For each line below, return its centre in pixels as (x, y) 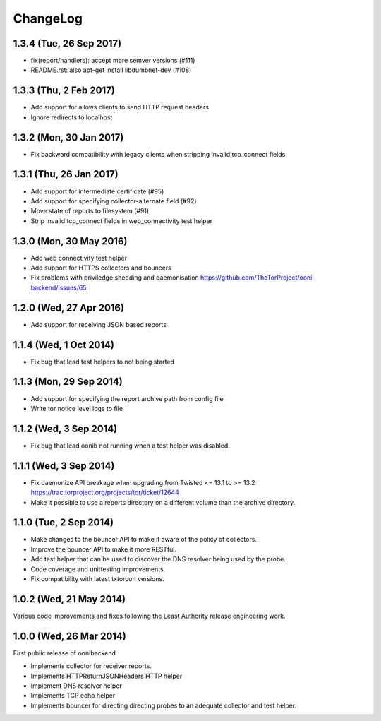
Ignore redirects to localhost (72, 117)
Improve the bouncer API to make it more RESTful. (103, 549)
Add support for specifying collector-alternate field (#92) (114, 201)
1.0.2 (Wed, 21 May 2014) (69, 599)
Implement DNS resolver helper (77, 686)
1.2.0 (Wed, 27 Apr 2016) (69, 308)
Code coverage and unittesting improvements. (98, 569)
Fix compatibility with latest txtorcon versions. (98, 578)
